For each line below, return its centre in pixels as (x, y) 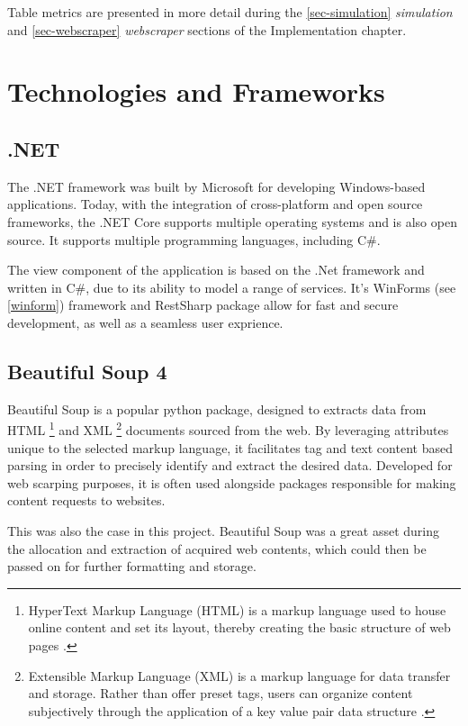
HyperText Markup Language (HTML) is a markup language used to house (237, 609)
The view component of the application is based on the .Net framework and (216, 270)
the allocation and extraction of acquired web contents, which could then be (217, 548)
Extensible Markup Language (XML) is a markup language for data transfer (239, 675)
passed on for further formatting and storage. (132, 566)
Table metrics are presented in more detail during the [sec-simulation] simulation (230, 12)
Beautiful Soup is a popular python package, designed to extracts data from (217, 408)
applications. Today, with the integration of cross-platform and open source (215, 204)
